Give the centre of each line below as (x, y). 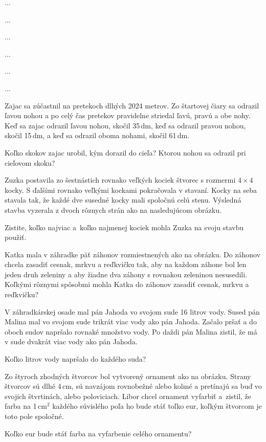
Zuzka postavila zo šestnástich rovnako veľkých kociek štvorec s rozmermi (120, 180)
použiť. (16, 237)
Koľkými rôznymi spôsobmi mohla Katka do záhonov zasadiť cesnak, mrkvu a (127, 284)
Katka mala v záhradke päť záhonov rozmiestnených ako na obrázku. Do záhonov (133, 254)
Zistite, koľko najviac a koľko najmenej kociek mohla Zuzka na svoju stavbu (124, 227)
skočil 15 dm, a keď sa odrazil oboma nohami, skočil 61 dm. (97, 135)
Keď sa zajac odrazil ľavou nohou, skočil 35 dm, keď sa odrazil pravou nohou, (125, 125)
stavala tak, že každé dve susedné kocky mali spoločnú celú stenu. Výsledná (123, 200)
